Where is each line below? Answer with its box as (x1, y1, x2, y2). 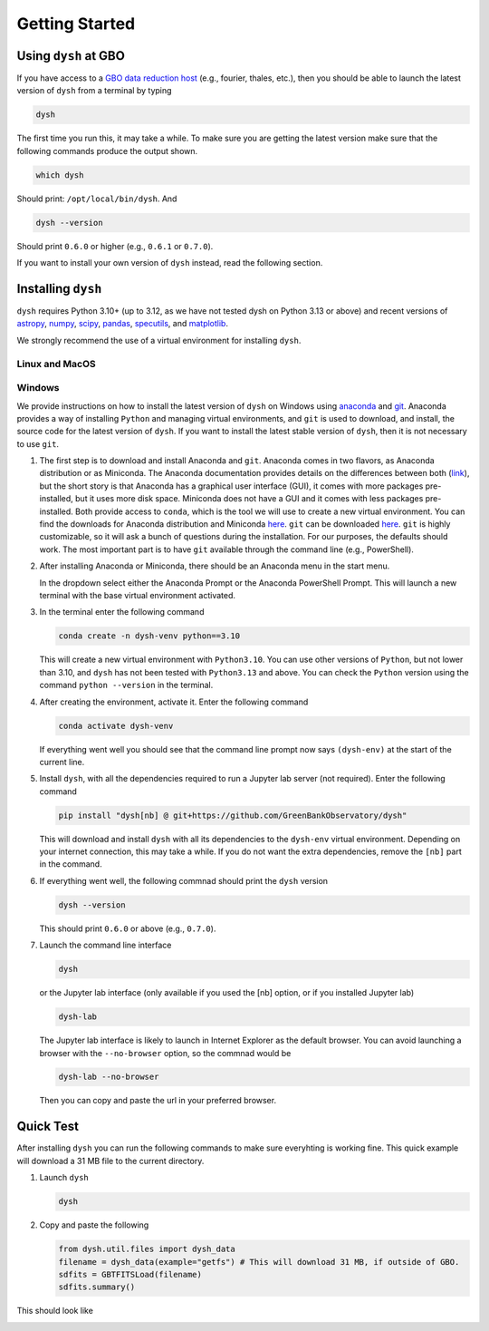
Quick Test (16, 1119, 79, 1134)
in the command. (39, 859, 103, 870)
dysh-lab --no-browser (58, 1072, 159, 1083)
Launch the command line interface (39, 939, 172, 951)
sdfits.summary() (58, 1282, 136, 1292)
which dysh (35, 170, 84, 180)
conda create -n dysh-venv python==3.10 (58, 631, 240, 641)
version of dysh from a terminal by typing (16, 85, 172, 96)
